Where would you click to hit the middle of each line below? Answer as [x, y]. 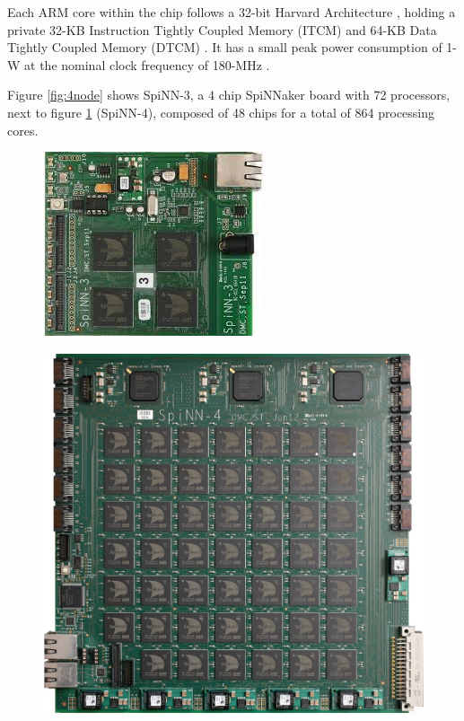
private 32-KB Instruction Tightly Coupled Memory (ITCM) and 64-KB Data [222, 29]
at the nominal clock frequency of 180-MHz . [147, 64]
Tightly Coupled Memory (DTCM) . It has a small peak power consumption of [225, 47]
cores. [23, 130]
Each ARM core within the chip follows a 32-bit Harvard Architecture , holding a [232, 12]
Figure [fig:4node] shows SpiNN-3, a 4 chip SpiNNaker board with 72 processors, [229, 95]
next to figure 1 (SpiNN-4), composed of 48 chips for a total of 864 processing [221, 112]
